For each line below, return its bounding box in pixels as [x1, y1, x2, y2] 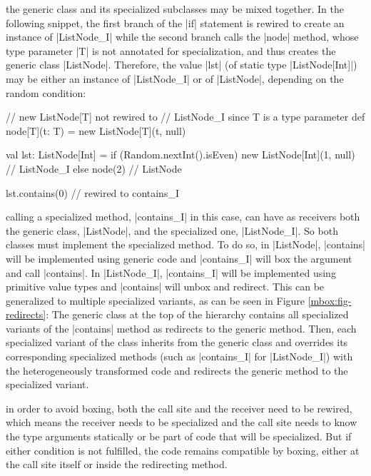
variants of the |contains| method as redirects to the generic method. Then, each [6, 320, 357, 335]
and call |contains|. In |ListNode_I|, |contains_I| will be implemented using [6, 265, 336, 280]
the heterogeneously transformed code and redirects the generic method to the [6, 363, 348, 378]
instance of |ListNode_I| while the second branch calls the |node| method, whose [6, 29, 359, 44]
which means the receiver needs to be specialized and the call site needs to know [6, 415, 357, 430]
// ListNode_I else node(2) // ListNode [6, 161, 182, 176]
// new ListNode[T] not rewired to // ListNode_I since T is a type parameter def [6, 109, 365, 124]
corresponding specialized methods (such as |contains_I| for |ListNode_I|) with [6, 349, 353, 364]
